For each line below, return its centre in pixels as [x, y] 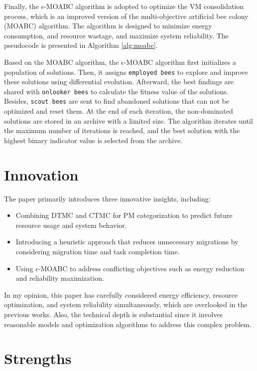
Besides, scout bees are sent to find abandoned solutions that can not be [117, 101]
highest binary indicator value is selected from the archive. [93, 140]
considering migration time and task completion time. [98, 251]
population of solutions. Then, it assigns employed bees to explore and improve [126, 72]
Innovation [41, 174]
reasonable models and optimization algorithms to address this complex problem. [128, 324]
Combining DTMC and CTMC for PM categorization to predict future [124, 215]
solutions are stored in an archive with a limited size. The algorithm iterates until [128, 120]
